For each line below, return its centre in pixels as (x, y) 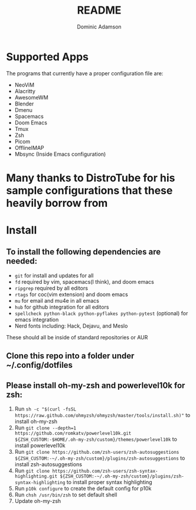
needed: (22, 261)
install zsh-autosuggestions (48, 464)
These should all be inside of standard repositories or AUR (77, 337)
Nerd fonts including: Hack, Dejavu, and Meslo (71, 326)
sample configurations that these (89, 190)
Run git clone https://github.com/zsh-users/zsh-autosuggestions (97, 452)
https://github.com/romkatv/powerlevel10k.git (73, 434)
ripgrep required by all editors (51, 288)
